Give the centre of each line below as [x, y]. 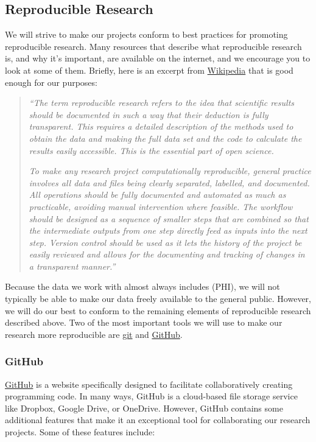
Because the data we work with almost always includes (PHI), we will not [142, 286]
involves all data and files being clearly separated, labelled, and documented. [169, 182]
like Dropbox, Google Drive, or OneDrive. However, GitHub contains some [144, 408]
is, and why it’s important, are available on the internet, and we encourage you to [158, 58]
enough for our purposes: [51, 82]
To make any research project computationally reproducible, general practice [170, 171]
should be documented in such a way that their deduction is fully [149, 114]
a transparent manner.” [72, 266]
